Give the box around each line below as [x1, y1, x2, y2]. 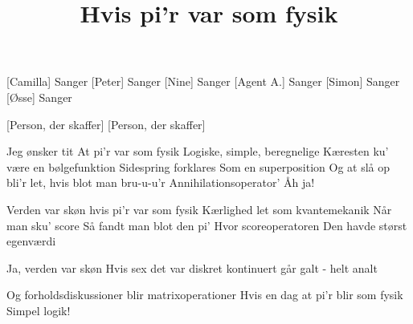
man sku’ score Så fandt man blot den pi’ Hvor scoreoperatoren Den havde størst [6, 217, 407, 233]
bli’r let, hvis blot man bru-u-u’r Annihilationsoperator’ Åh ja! [6, 174, 315, 191]
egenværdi [6, 233, 56, 249]
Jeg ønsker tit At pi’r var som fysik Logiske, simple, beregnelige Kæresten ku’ [6, 143, 389, 160]
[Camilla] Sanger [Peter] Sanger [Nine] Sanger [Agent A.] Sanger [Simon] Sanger [6, 73, 400, 90]
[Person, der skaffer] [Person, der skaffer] [6, 115, 206, 132]
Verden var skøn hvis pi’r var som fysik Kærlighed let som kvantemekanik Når [6, 200, 392, 217]
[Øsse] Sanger [6, 88, 72, 105]
